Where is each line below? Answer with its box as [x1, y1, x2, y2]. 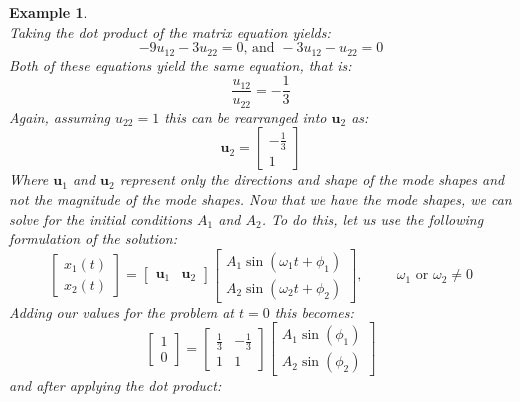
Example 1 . [9, 2, 88, 22]
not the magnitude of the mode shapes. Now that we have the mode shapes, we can [9, 188, 512, 209]
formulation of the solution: [9, 228, 178, 249]
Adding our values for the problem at [9, 301, 234, 322]
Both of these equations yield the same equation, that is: [9, 54, 352, 75]
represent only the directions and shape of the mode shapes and [119, 169, 505, 190]
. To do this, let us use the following [261, 208, 484, 229]
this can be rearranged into [164, 106, 327, 127]
